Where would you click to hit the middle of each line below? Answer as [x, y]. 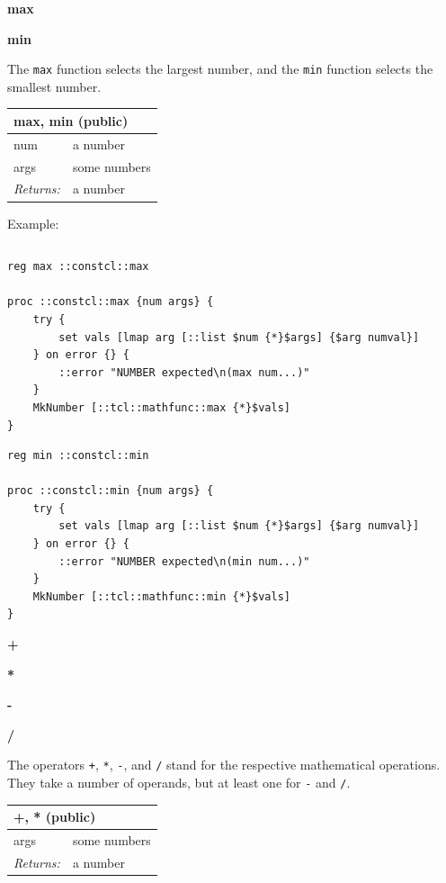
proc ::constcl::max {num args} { [111, 302]
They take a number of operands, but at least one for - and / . [179, 783]
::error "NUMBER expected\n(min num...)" [184, 561]
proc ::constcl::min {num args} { [111, 491]
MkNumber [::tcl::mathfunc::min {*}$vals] [161, 596]
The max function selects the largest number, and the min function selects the [220, 69]
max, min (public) [71, 120]
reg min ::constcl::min [78, 456]
